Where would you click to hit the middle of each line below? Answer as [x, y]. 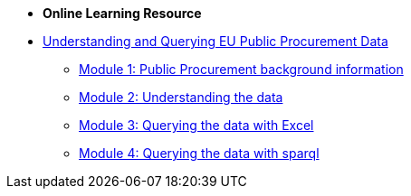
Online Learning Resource [122, 13]
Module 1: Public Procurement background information [241, 69]
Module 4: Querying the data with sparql [199, 153]
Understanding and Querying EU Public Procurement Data [215, 41]
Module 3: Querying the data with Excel [196, 125]
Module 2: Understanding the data [181, 97]
